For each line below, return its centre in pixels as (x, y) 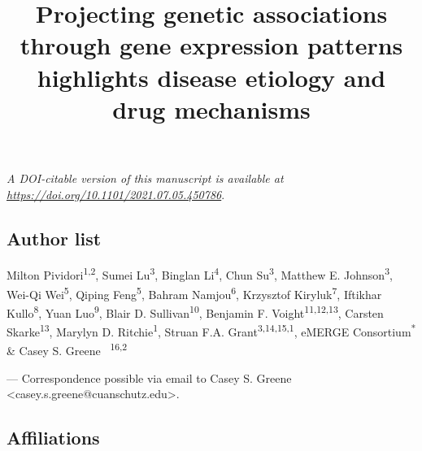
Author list (54, 238)
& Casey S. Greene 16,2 (67, 349)
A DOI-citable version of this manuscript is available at (145, 178)
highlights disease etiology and (211, 77)
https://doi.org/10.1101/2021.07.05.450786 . (116, 194)
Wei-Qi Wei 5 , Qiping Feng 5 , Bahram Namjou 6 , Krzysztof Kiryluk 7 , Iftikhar (194, 293)
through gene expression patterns (211, 45)
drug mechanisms (211, 108)
